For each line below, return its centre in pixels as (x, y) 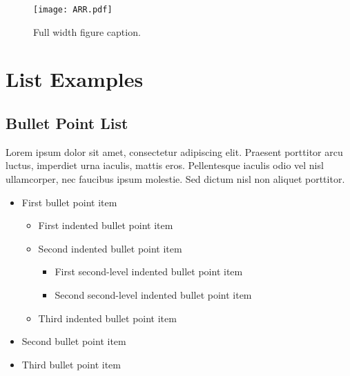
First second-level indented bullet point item (149, 271)
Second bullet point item (74, 341)
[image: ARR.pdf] (73, 10)
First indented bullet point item (106, 225)
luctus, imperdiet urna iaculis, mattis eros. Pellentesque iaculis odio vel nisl (165, 165)
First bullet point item (69, 202)
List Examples (75, 79)
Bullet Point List (67, 123)
